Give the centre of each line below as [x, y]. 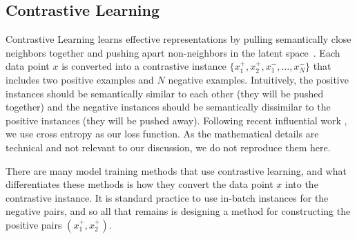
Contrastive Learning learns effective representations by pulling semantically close [178, 39]
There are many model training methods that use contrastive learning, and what [176, 170]
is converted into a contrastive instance [144, 66]
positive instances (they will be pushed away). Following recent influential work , [176, 120]
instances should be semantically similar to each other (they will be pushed [165, 93]
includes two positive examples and [80, 79]
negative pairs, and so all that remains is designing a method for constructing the [178, 211]
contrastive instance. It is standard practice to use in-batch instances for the [167, 197]
